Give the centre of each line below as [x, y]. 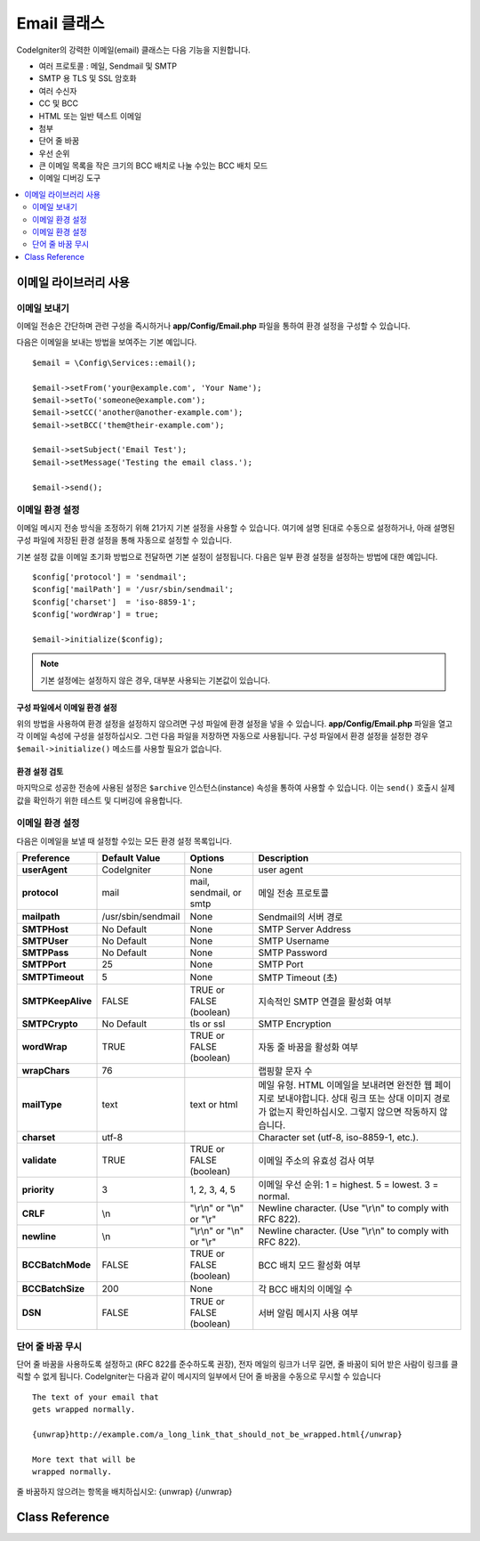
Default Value [131, 858]
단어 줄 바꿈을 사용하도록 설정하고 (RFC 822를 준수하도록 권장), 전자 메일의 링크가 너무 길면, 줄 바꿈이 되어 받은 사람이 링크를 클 [237, 1364]
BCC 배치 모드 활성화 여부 [310, 1266]
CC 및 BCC [59, 103]
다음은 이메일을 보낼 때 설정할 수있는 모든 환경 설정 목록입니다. [124, 840]
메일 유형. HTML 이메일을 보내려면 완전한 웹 [345, 1085]
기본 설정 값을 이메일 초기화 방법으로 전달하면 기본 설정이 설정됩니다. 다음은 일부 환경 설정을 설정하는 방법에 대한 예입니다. [227, 556]
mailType [42, 1105]
